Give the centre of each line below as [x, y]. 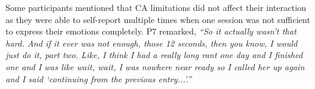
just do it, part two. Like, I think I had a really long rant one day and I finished [154, 55]
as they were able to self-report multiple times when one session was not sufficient [158, 19]
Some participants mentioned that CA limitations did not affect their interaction [156, 7]
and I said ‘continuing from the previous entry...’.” [99, 78]
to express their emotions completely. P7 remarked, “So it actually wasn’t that [151, 31]
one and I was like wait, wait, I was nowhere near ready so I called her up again [155, 66]
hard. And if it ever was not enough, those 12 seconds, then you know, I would [151, 43]
